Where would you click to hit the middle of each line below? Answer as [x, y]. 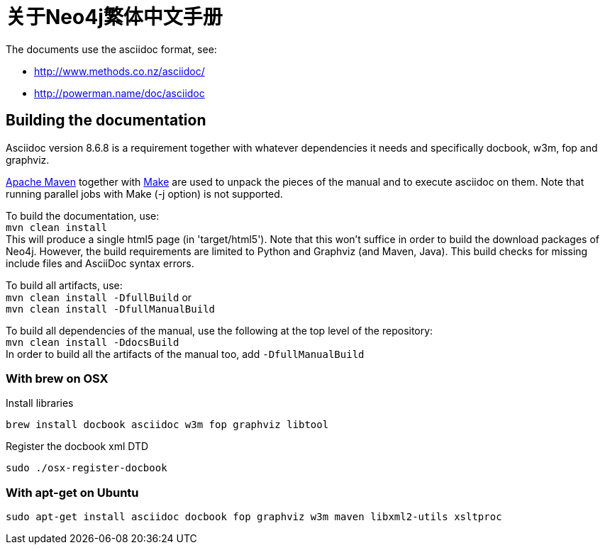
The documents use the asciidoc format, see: [111, 49]
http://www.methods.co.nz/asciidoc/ [120, 71]
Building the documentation [106, 120]
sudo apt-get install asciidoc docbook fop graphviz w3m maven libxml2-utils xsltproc [254, 517]
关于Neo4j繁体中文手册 [114, 17]
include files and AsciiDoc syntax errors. [100, 263]
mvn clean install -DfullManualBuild [111, 309]
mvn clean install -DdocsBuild [93, 342]
